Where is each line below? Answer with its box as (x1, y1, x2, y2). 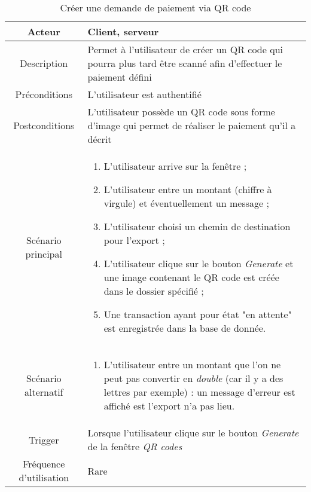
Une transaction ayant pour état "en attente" (103, 307, 292, 321)
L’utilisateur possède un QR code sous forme (87, 105, 275, 118)
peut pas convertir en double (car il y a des (103, 371, 283, 385)
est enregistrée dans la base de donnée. (103, 321, 266, 335)
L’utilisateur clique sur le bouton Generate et (103, 256, 294, 270)
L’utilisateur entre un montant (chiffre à (103, 182, 272, 196)
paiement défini (87, 70, 152, 84)
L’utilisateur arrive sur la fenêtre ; (103, 159, 247, 173)
